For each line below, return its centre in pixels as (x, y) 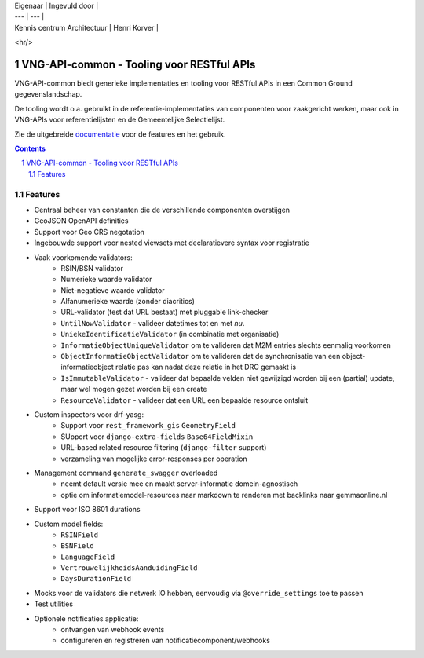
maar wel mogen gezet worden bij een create (134, 389)
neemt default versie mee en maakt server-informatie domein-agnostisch (179, 484)
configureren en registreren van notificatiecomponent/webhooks (166, 641)
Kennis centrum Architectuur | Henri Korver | (86, 27)
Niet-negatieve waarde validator (113, 290)
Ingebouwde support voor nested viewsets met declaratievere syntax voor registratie (172, 243)
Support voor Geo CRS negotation (90, 232)
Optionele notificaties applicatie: (86, 618)
